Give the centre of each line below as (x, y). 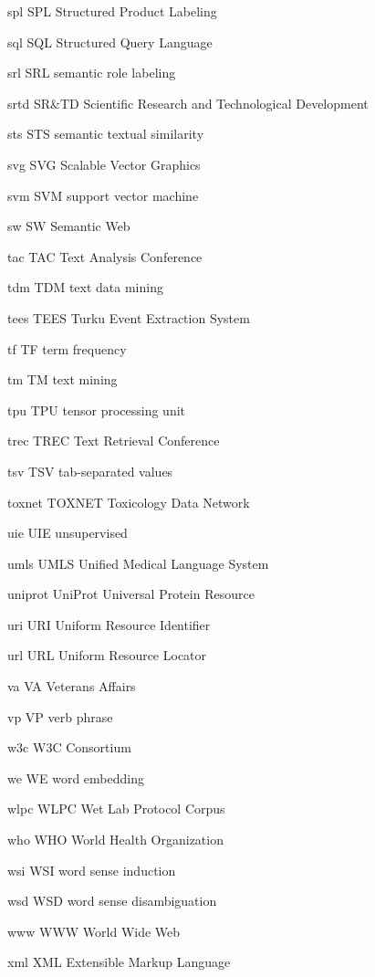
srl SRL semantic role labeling (92, 73)
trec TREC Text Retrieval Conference (114, 441)
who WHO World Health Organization (115, 840)
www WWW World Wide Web (94, 931)
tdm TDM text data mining (85, 287)
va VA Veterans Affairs (72, 686)
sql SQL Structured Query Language (110, 42)
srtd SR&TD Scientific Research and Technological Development (188, 103)
